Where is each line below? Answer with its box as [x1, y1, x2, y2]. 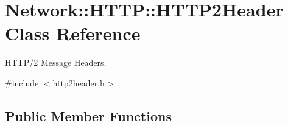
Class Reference [5, 21, 141, 46]
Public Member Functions [5, 106, 172, 125]
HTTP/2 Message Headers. [5, 56, 107, 69]
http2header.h [52, 76, 105, 89]
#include [5, 76, 39, 89]
